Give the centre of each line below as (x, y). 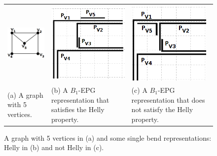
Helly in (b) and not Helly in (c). (54, 147)
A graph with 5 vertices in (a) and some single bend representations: (108, 137)
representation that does (168, 99)
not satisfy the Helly (162, 109)
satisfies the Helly (78, 109)
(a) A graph (25, 95)
